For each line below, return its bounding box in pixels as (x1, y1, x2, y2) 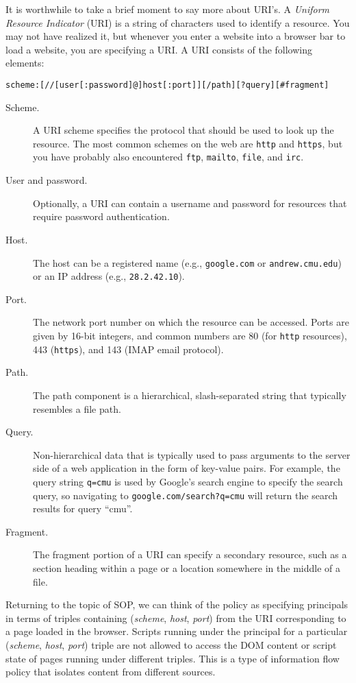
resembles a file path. (33, 401, 121, 416)
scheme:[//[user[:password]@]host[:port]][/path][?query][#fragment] (5, 80, 329, 90)
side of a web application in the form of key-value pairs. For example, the (33, 461, 340, 475)
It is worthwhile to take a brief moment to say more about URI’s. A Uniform (5, 2, 330, 16)
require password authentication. (33, 209, 170, 224)
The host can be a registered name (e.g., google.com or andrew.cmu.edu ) (33, 255, 342, 269)
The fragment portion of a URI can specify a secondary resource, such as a (33, 547, 347, 562)
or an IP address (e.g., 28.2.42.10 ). (33, 269, 185, 283)
